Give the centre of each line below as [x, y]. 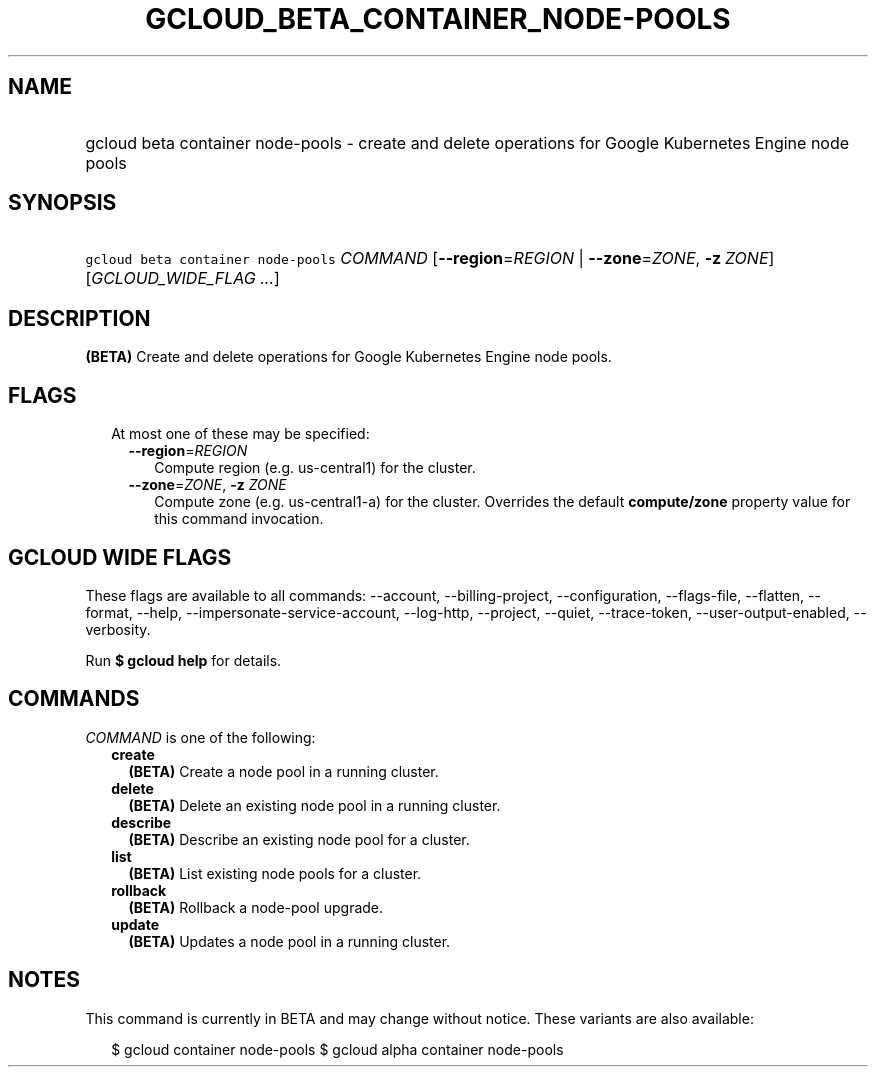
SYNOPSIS [62, 203]
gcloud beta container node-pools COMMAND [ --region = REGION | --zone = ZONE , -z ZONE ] [430, 258]
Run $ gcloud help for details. [183, 660]
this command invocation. [239, 519]
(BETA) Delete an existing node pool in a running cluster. [314, 805]
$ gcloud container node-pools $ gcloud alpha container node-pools [337, 1049]
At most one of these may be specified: [240, 434]
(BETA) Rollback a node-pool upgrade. [256, 907]
